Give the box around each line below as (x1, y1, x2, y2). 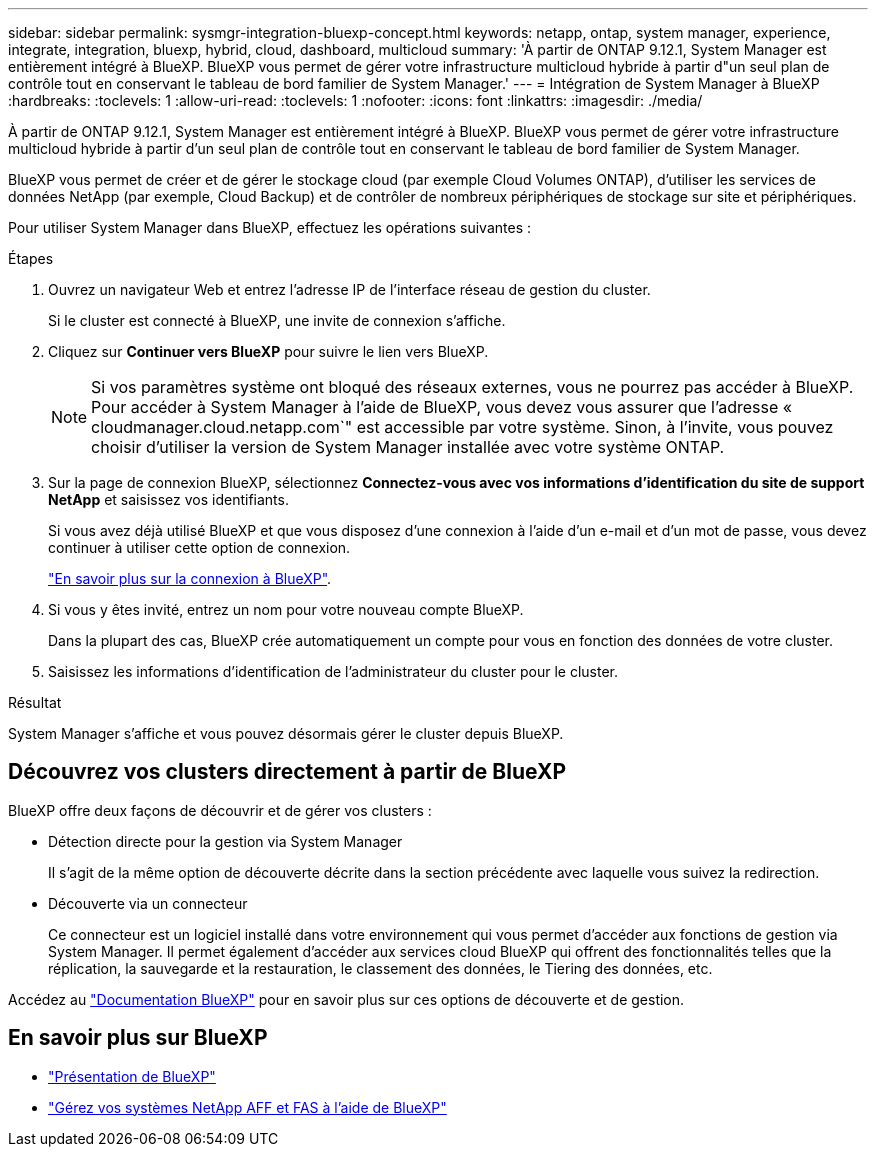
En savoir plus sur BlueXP (8, 1025, 268, 1051)
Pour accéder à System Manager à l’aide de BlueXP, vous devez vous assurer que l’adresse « (91, 397, 793, 417)
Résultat (8, 694, 62, 711)
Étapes (8, 250, 54, 267)
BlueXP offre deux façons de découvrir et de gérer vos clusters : (8, 801, 432, 819)
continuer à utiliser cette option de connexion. (48, 539, 351, 556)
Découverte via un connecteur (48, 894, 248, 912)
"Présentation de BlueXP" (48, 1067, 216, 1085)
